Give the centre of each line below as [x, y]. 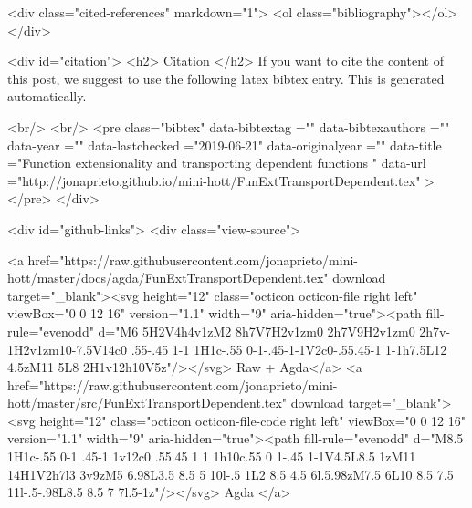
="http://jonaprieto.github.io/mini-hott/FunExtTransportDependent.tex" [214, 180]
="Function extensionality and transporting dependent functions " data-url [217, 163]
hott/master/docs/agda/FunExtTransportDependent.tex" [168, 278]
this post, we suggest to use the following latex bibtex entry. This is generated [226, 78]
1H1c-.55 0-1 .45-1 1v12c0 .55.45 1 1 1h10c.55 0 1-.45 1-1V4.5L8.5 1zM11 [212, 456]
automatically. [47, 96]
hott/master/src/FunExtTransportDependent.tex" [147, 403]
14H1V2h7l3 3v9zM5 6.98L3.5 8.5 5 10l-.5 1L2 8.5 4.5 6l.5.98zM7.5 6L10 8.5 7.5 [231, 474]
